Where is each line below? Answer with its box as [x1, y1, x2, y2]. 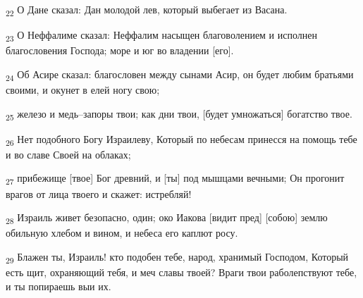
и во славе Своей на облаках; [6, 147, 131, 161]
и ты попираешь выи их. [6, 278, 111, 293]
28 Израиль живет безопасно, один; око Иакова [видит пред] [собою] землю [6, 210, 328, 226]
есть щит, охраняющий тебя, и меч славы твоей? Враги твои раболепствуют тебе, [6, 264, 357, 279]
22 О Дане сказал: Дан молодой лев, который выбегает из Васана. [6, 2, 288, 18]
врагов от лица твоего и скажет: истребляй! [6, 186, 192, 201]
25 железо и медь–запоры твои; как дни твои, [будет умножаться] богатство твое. [6, 106, 352, 123]
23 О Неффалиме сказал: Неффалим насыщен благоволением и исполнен [6, 27, 317, 44]
